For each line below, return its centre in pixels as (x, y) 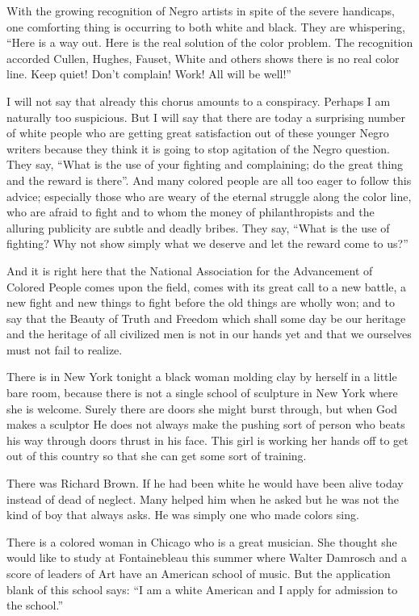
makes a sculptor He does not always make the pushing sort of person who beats (206, 424)
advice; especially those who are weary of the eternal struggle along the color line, (209, 196)
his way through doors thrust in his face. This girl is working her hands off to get (207, 440)
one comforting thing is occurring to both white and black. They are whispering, (206, 26)
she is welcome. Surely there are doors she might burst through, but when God (202, 408)
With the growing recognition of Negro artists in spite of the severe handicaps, (201, 10)
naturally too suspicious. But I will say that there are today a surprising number (206, 117)
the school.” (35, 605)
